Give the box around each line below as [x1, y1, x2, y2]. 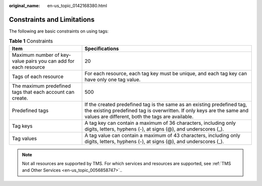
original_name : [9, 3, 40, 8]
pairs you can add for [25, 57, 75, 64]
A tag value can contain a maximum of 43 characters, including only [84, 132, 240, 138]
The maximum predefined [12, 83, 71, 89]
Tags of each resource [12, 73, 64, 80]
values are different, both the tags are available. [84, 113, 194, 120]
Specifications [84, 45, 119, 52]
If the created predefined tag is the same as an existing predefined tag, [84, 101, 247, 108]
